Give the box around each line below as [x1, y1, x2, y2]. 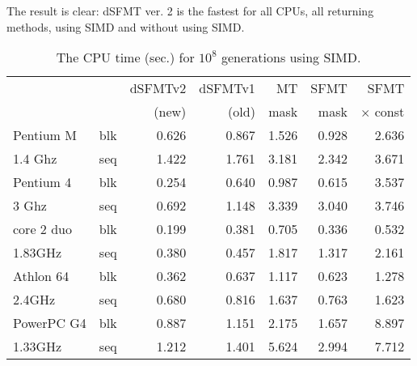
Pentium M [13, 126, 77, 145]
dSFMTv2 [129, 79, 187, 98]
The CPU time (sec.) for [56, 48, 195, 67]
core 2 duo [13, 219, 72, 239]
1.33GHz [13, 337, 62, 356]
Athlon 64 [13, 266, 69, 286]
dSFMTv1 [199, 79, 255, 98]
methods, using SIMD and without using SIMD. [6, 18, 245, 35]
